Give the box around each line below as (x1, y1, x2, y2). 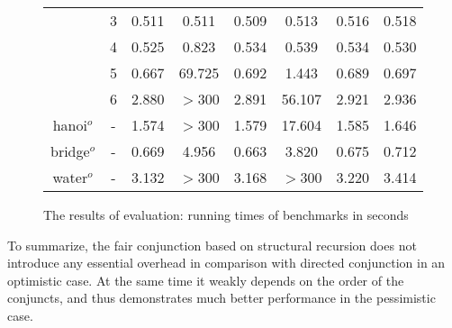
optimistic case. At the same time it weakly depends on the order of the (7, 270, 404, 289)
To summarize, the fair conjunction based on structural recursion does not (7, 235, 417, 254)
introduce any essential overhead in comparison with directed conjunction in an (7, 253, 446, 272)
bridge (50, 141, 90, 161)
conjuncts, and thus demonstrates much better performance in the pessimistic (7, 288, 436, 307)
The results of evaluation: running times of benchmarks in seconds (43, 205, 409, 223)
